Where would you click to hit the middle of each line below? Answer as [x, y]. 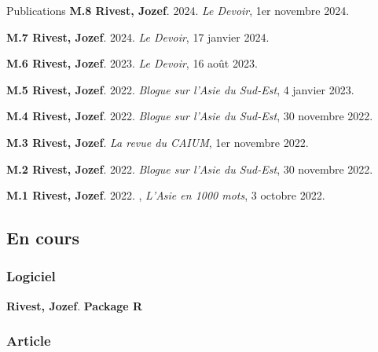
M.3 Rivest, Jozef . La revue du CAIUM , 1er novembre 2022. [158, 142]
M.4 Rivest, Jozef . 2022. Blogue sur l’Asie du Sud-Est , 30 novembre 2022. [190, 116]
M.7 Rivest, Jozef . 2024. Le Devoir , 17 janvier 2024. [138, 37]
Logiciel [31, 276]
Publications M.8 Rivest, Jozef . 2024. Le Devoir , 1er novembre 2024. [178, 10]
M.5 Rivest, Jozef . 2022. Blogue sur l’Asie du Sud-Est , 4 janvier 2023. [180, 89]
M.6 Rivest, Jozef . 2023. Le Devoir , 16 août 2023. [132, 63]
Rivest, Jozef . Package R [75, 305]
